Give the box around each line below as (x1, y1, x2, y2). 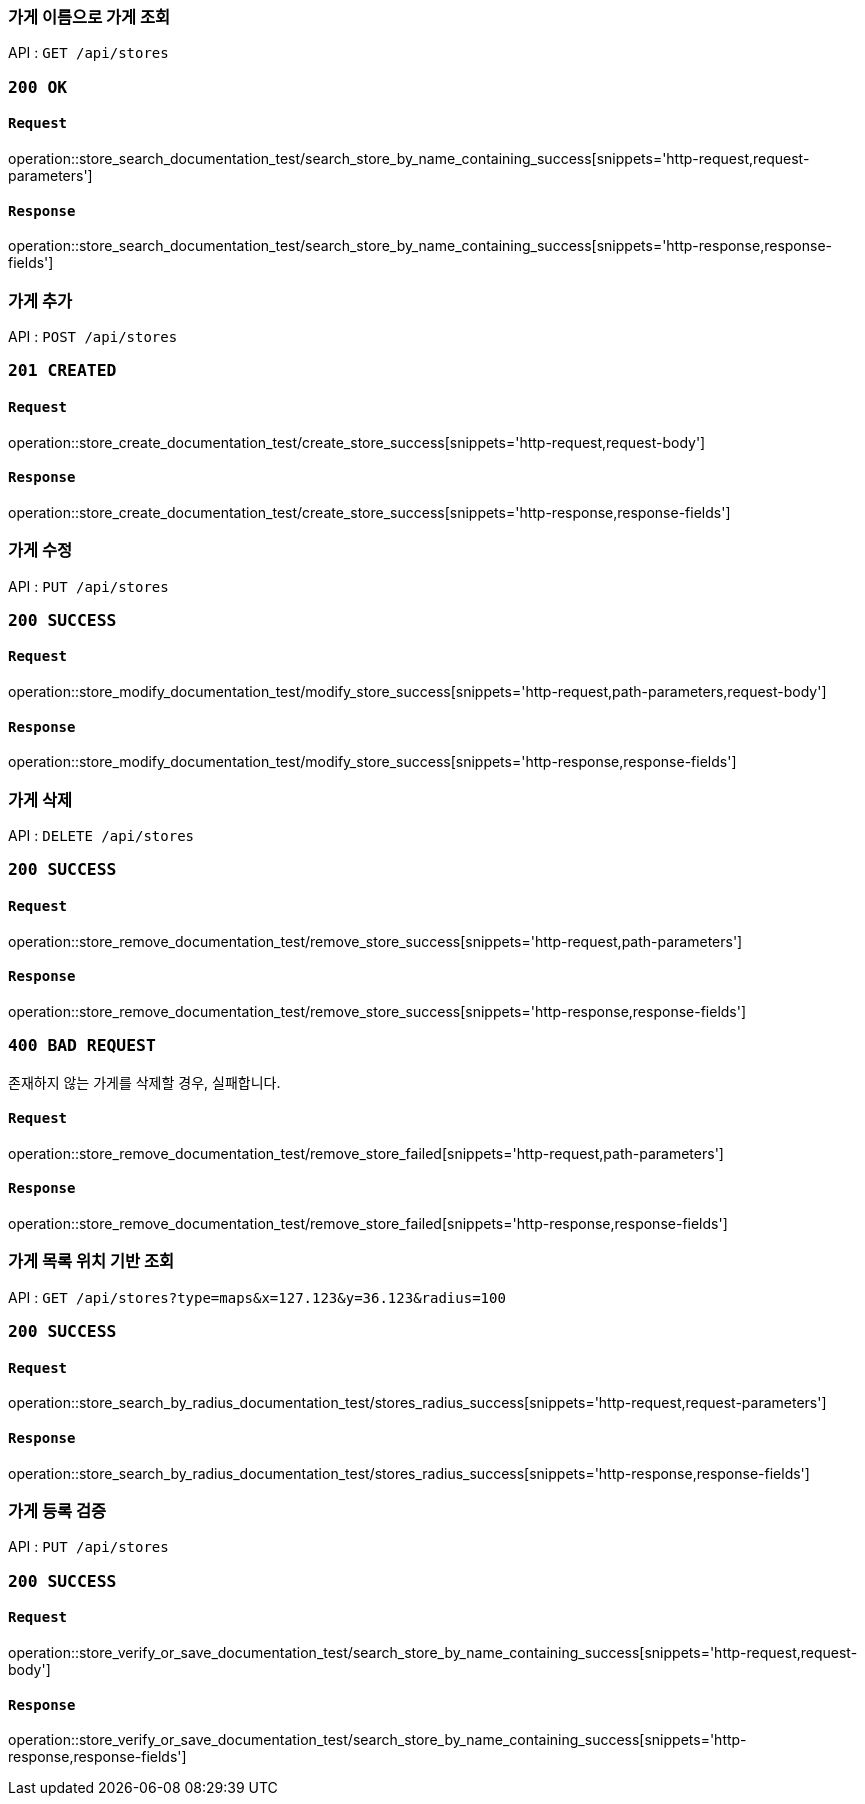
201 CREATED (8, 361, 117, 381)
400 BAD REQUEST (8, 1036, 156, 1056)
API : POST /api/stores (8, 327, 178, 345)
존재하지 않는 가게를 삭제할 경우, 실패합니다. (8, 1073, 281, 1091)
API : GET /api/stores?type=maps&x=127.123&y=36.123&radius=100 (8, 1288, 506, 1306)
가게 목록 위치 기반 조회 (8, 1251, 175, 1272)
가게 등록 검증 (8, 1501, 107, 1521)
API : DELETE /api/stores (8, 827, 194, 845)
